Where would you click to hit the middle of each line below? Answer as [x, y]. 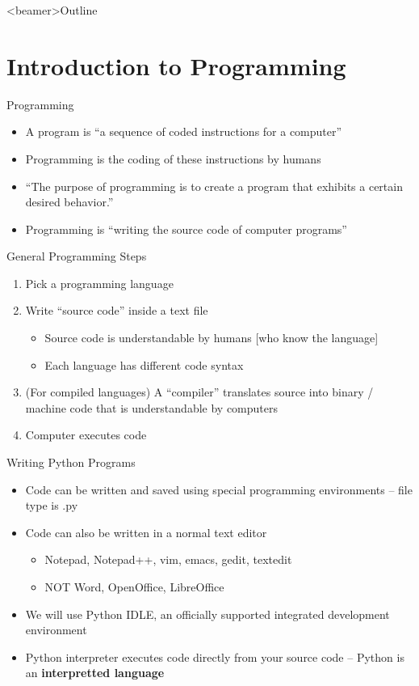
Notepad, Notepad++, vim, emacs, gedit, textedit [168, 559]
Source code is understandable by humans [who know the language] [212, 338]
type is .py [52, 505]
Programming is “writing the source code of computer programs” [186, 229]
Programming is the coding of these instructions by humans [173, 158]
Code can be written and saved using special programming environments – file [219, 489]
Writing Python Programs [71, 462]
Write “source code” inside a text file [117, 310]
